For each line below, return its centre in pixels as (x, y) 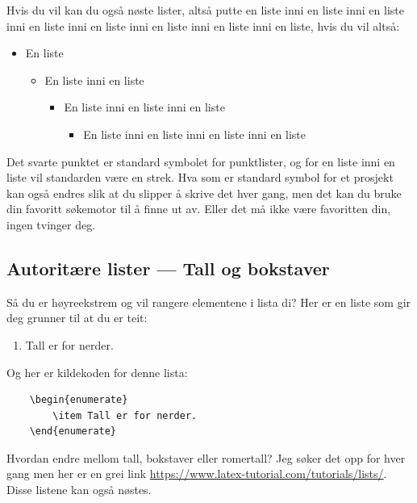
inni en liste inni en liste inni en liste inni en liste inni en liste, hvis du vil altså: (203, 25)
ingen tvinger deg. (51, 224)
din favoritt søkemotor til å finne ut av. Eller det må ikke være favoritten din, (199, 209)
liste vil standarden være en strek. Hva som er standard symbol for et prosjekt (200, 177)
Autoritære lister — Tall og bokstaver (168, 268)
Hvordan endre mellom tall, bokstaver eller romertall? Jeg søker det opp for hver (206, 457)
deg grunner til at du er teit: (77, 318)
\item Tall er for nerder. (125, 415)
